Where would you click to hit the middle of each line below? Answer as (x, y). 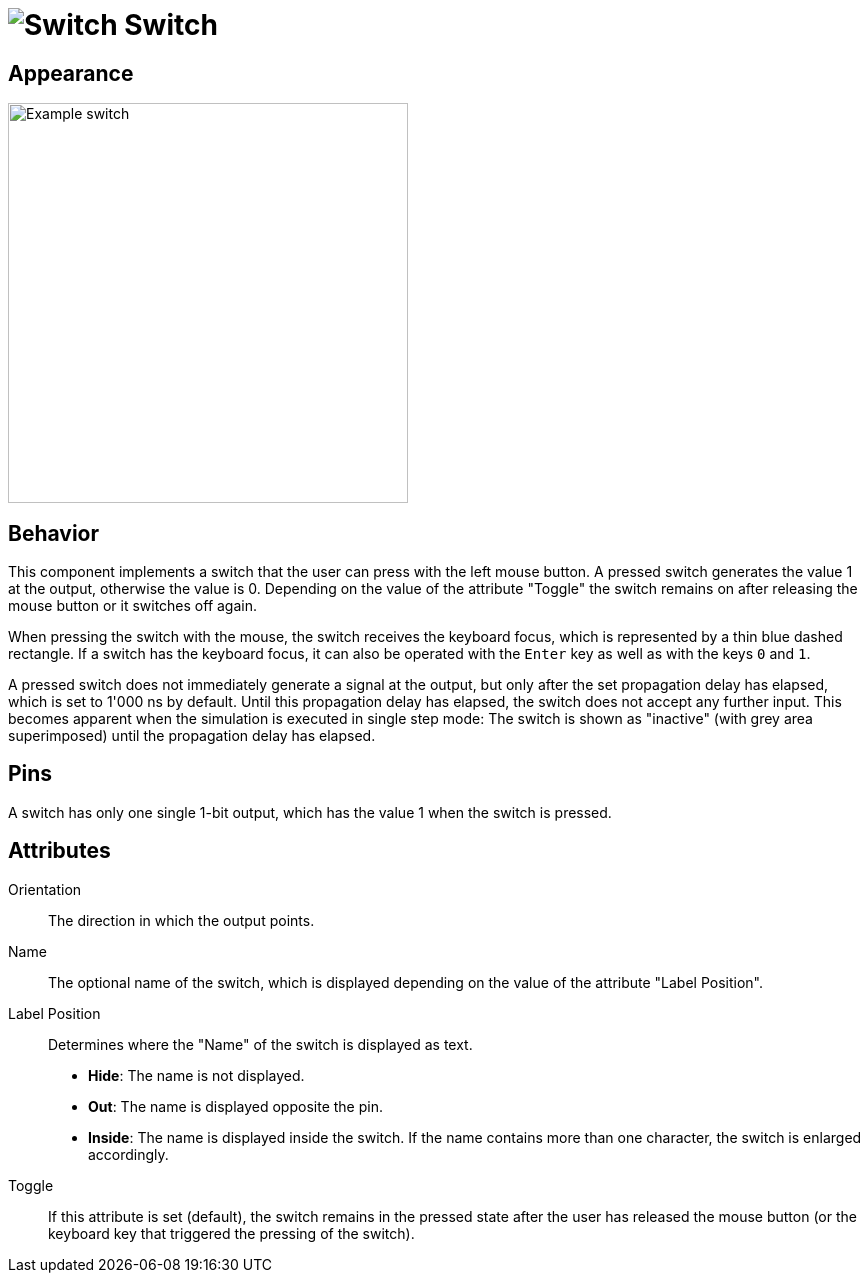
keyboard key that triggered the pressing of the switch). (231, 1233)
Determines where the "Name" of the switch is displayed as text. (260, 1044)
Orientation (45, 889)
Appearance (71, 73)
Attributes (59, 851)
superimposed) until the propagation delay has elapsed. (192, 736)
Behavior (54, 533)
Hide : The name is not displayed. (196, 1075)
